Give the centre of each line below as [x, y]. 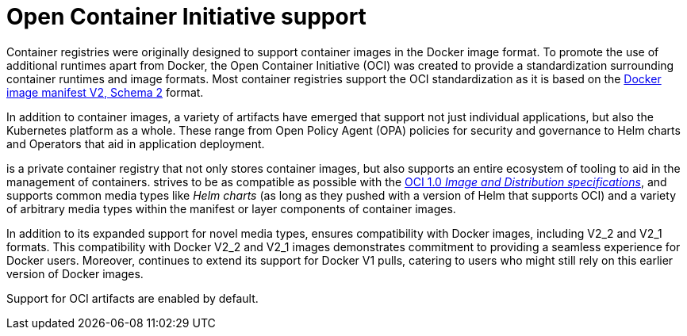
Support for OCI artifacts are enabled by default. [132, 298]
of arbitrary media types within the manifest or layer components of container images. [231, 208]
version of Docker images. [75, 273]
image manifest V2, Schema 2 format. [105, 92]
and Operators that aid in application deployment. [136, 143]
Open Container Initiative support [186, 17]
